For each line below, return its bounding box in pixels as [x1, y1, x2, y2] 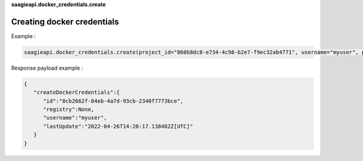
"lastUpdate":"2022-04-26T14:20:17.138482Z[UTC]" [43, 123, 194, 130]
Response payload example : [11, 64, 83, 71]
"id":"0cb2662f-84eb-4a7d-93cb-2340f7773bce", [43, 97, 184, 104]
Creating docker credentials [11, 16, 119, 27]
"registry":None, [43, 106, 95, 113]
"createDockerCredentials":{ [33, 89, 120, 96]
